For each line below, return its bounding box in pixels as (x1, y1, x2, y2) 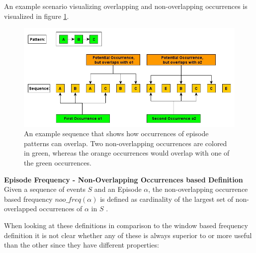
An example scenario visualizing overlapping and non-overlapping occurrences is (4, 1, 248, 11)
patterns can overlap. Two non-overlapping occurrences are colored (24, 138, 227, 148)
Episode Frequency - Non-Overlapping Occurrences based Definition (4, 174, 243, 184)
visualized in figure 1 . (4, 10, 69, 21)
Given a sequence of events (4, 184, 85, 194)
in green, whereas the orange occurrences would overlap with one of (24, 148, 230, 158)
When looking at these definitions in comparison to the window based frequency (4, 220, 248, 230)
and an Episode (94, 184, 142, 194)
